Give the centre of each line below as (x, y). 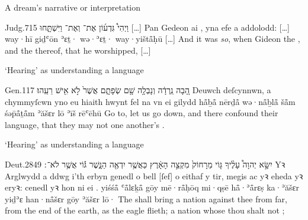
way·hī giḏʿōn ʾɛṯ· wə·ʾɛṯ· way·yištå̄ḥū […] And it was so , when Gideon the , (153, 39)
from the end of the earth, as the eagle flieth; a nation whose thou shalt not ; (145, 210)
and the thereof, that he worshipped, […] (78, 50)
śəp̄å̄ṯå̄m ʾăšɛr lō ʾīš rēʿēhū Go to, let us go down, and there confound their (142, 113)
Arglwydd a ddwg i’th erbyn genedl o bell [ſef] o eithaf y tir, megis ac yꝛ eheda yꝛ (154, 175)
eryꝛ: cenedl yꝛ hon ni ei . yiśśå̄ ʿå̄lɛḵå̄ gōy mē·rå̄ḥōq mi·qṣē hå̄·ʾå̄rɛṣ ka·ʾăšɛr (152, 187)
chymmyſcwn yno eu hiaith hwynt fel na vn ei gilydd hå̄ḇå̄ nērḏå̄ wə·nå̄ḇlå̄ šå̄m (150, 101)
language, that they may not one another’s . (85, 124)
